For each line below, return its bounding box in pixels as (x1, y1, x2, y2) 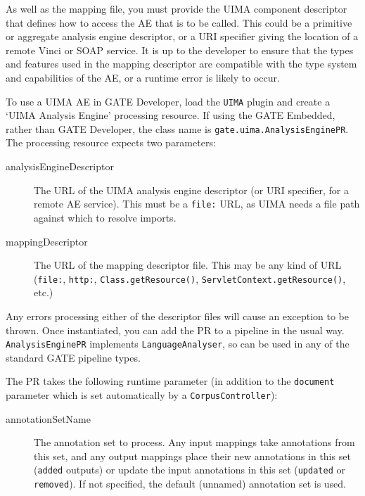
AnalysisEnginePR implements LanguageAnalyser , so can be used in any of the (6, 336, 350, 351)
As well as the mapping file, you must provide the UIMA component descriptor (6, 1, 347, 15)
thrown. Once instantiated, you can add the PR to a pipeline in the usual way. (6, 322, 345, 337)
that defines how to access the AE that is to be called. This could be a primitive (6, 15, 352, 30)
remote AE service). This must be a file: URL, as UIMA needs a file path (34, 196, 360, 211)
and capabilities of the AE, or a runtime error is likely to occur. (6, 70, 280, 84)
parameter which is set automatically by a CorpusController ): (6, 388, 278, 402)
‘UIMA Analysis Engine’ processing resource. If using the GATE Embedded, (6, 108, 335, 122)
